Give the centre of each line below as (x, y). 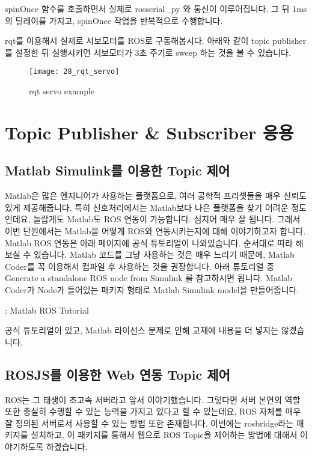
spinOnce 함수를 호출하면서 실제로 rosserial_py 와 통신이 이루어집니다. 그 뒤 (147, 8)
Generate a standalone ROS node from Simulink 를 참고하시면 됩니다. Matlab (149, 278)
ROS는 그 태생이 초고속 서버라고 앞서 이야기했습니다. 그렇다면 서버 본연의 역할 (153, 399)
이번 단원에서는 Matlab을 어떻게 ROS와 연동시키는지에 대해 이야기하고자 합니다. (155, 230)
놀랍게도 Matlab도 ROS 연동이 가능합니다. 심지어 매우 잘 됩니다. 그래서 (167, 219)
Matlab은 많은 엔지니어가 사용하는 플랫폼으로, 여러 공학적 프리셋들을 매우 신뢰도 (156, 196)
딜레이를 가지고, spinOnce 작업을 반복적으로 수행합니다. (119, 20)
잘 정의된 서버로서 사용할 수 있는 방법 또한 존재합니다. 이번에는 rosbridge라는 (149, 423)
